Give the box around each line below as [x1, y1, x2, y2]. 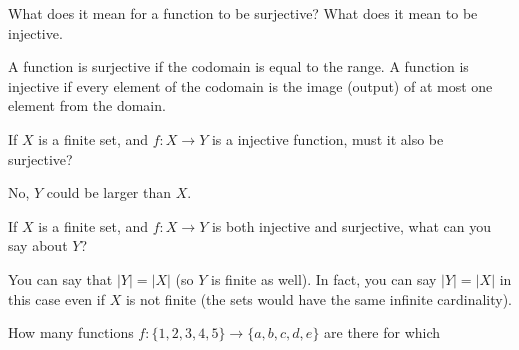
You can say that [8, 268, 113, 289]
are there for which [324, 322, 441, 343]
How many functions [8, 322, 134, 343]
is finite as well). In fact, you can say [211, 268, 437, 289]
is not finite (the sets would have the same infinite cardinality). [125, 288, 513, 309]
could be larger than [46, 182, 172, 203]
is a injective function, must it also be [211, 128, 444, 149]
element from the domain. [8, 95, 166, 116]
